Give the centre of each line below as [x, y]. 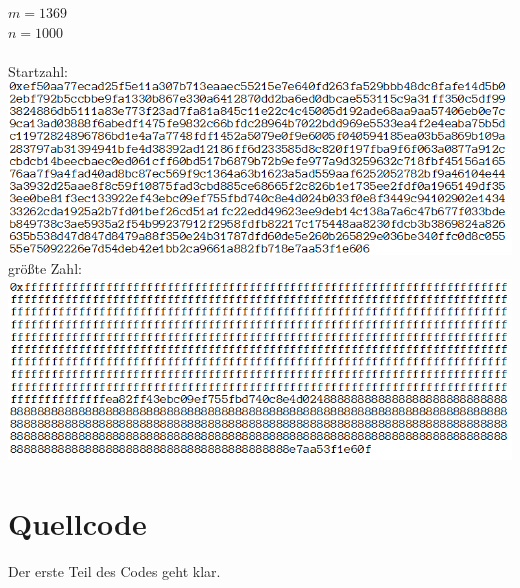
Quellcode [77, 522]
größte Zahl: [45, 268]
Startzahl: [38, 70]
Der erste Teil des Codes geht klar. [114, 570]
